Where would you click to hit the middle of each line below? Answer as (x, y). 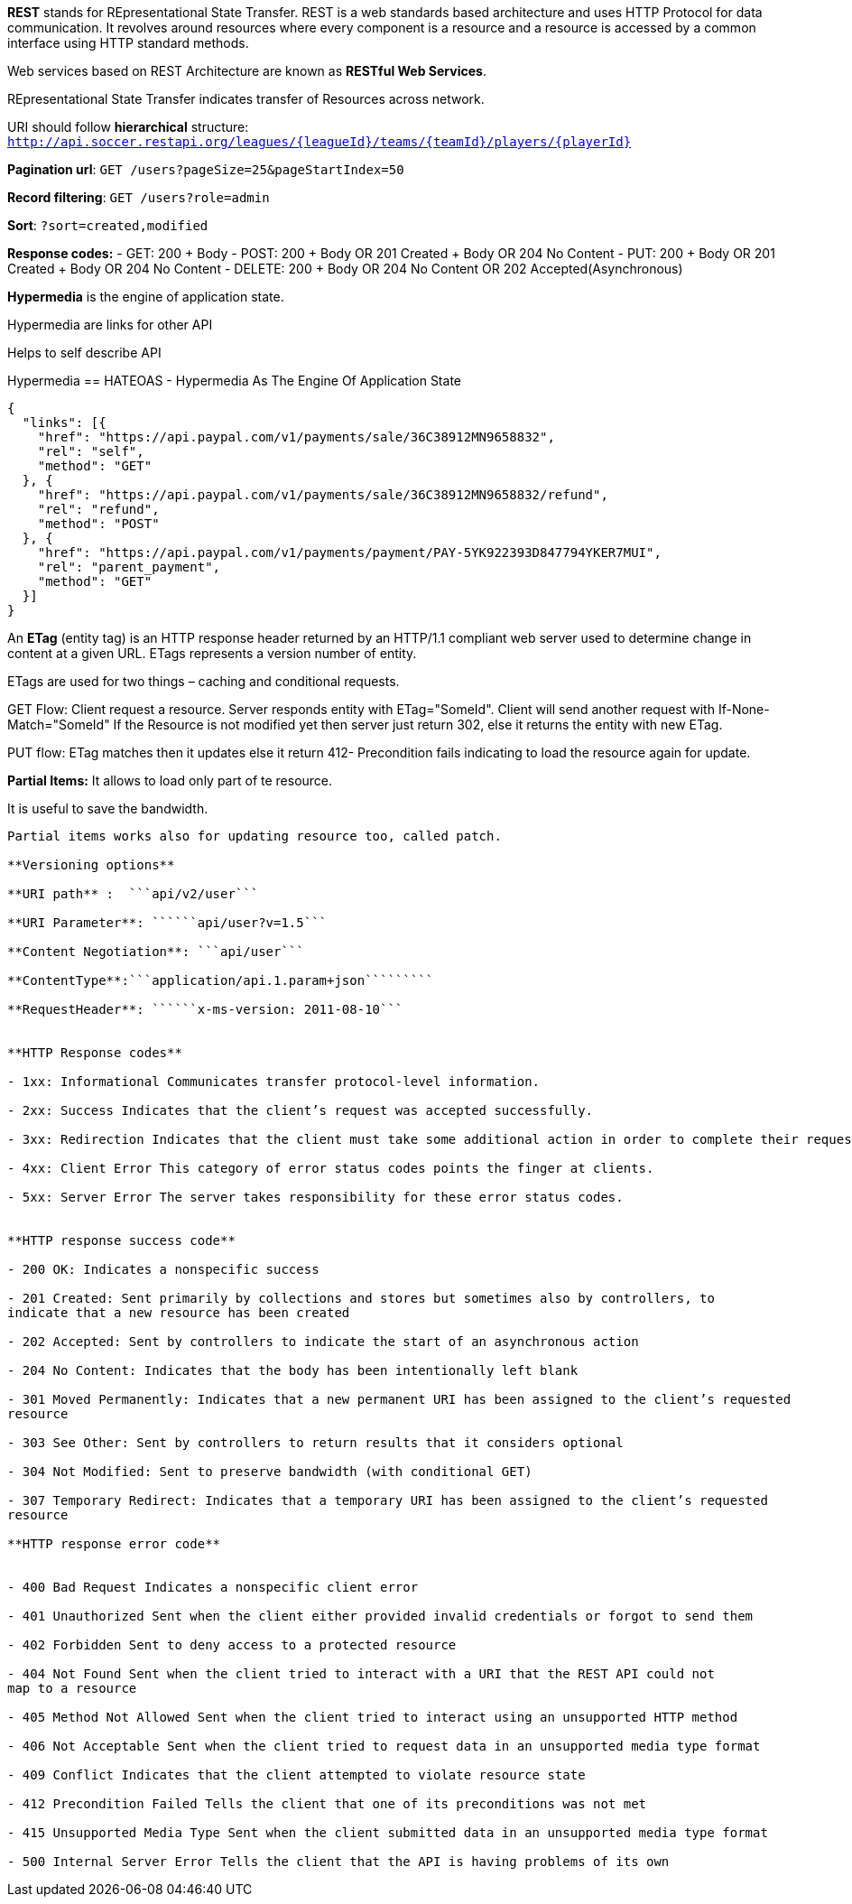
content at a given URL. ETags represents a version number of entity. (212, 653)
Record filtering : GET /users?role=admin (139, 197)
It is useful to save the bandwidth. (108, 808)
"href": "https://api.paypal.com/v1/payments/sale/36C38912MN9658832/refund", (323, 495)
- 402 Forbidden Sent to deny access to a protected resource (232, 1645)
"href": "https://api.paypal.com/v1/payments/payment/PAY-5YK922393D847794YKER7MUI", (349, 553)
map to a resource (72, 1688)
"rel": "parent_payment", (129, 567)
